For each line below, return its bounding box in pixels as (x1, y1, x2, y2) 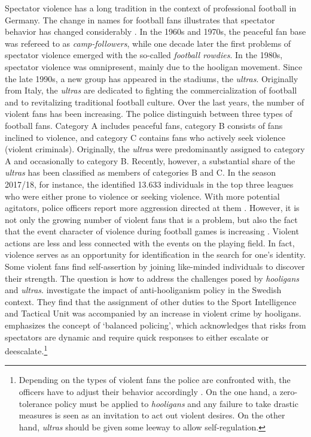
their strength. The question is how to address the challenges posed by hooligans (5, 272, 300, 284)
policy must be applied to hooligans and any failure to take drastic (54, 397, 298, 409)
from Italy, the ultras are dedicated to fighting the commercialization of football (5, 84, 297, 97)
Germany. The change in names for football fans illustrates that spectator (5, 13, 275, 26)
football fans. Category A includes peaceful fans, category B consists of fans (5, 119, 283, 131)
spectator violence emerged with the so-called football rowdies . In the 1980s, (5, 49, 283, 61)
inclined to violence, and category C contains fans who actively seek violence (5, 131, 285, 143)
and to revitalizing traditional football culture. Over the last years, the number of (5, 95, 304, 108)
